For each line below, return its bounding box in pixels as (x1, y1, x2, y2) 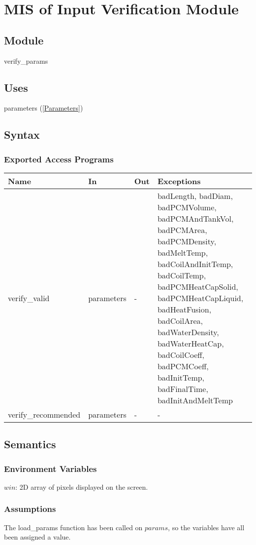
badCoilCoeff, (157, 349, 205, 360)
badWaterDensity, (157, 326, 219, 338)
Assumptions (4, 503, 56, 515)
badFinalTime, (157, 383, 208, 394)
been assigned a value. (4, 532, 71, 542)
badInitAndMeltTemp (157, 394, 233, 406)
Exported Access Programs (4, 153, 114, 165)
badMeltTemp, (157, 246, 208, 258)
